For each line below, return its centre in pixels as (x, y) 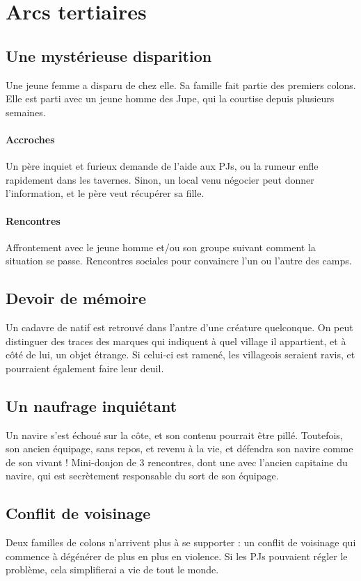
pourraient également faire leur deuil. (85, 368)
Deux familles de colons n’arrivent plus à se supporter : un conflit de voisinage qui (181, 542)
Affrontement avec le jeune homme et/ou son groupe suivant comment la (161, 247)
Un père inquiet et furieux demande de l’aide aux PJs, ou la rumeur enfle (162, 166)
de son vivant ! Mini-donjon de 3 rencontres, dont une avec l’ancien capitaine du (177, 462)
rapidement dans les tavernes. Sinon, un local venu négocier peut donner (160, 179)
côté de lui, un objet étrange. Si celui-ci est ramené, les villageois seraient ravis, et (180, 355)
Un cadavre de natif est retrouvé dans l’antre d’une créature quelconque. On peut (179, 327)
